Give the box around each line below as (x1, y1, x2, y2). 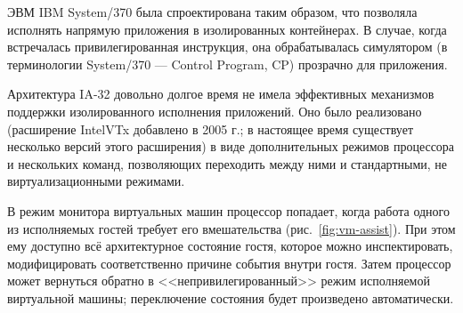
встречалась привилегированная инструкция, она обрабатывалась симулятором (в (7, 37, 448, 56)
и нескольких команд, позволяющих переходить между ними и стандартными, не (7, 154, 448, 173)
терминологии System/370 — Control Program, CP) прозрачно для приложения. (7, 54, 448, 73)
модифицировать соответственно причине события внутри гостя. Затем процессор (7, 253, 451, 272)
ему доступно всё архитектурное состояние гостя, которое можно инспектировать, (7, 237, 453, 255)
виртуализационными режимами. (7, 172, 185, 190)
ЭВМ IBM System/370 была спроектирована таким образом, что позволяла (7, 3, 418, 20)
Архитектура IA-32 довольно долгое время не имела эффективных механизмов (7, 84, 435, 103)
